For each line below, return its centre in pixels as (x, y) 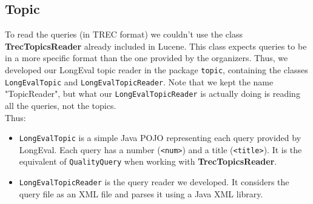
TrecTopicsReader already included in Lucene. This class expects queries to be (156, 46)
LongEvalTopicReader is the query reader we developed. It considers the (154, 182)
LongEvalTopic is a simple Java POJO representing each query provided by (160, 138)
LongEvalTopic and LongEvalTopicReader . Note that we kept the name (139, 81)
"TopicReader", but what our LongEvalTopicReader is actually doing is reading (153, 94)
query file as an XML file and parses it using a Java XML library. (141, 193)
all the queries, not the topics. (61, 105)
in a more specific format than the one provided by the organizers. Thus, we (146, 58)
